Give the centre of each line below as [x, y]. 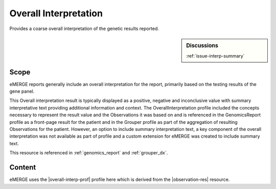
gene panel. [22, 91]
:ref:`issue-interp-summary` [215, 56]
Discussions [202, 45]
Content [23, 167]
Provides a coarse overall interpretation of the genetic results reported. [84, 29]
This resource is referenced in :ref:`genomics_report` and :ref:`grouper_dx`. [89, 153]
